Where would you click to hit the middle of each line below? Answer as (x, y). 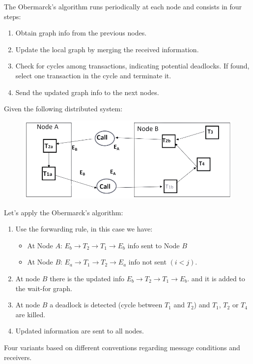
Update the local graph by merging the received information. (107, 49)
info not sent (147, 262)
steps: (13, 16)
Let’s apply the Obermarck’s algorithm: (64, 212)
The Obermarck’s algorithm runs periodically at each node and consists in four (123, 6)
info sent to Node (154, 245)
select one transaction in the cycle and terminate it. (93, 75)
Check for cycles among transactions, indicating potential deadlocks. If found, (132, 66)
